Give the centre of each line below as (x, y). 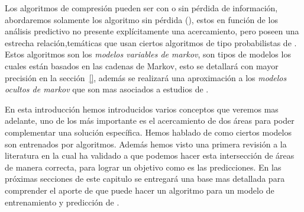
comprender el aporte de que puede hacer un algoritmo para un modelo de (140, 190)
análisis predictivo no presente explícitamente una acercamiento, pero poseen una (152, 31)
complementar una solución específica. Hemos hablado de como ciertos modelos (148, 132)
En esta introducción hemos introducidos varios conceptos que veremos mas (142, 109)
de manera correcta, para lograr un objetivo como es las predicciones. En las (143, 167)
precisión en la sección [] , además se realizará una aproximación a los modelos (146, 77)
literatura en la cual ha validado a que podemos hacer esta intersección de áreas (150, 155)
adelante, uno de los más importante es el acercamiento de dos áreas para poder (150, 121)
